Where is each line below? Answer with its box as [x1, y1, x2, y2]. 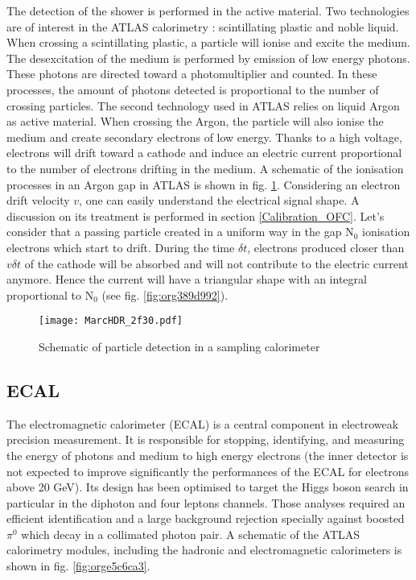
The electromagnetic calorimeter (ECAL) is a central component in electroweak [6, 415, 399, 432]
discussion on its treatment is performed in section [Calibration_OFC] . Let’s [6, 207, 385, 224]
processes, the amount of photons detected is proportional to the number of [6, 81, 379, 97]
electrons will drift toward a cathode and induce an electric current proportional [6, 144, 402, 161]
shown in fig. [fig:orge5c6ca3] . [6, 557, 150, 574]
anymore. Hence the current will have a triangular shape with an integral [6, 271, 367, 288]
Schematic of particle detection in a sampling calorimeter [39, 338, 320, 354]
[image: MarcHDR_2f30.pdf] [39, 315, 183, 327]
